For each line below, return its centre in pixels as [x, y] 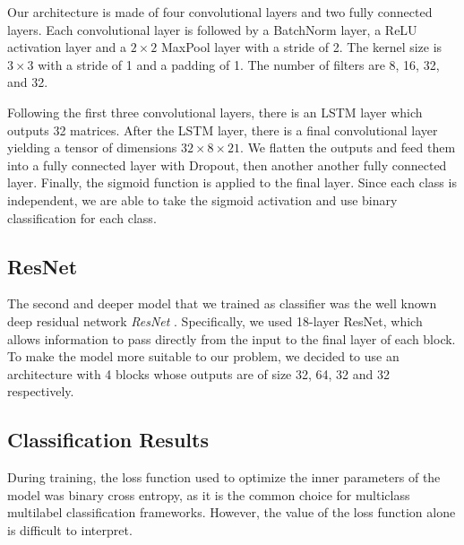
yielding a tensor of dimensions [92, 147]
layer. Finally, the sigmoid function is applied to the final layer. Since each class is [232, 182]
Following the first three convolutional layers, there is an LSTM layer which [215, 112]
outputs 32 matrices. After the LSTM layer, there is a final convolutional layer [223, 130]
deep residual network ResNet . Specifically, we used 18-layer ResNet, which [215, 320]
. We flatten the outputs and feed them [348, 147]
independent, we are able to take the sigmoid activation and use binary [202, 199]
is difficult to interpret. [70, 529]
